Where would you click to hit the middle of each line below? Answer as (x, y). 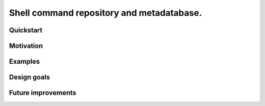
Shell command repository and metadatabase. (106, 13)
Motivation (26, 46)
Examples (25, 62)
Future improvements (43, 93)
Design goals (29, 77)
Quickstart (26, 30)
